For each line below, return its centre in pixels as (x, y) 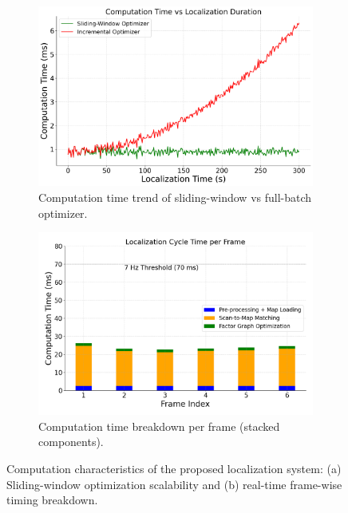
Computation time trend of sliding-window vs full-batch (175, 197)
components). (71, 442)
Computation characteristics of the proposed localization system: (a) (174, 469)
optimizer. (63, 213)
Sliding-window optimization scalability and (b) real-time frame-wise (174, 484)
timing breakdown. (52, 500)
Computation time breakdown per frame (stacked (159, 426)
